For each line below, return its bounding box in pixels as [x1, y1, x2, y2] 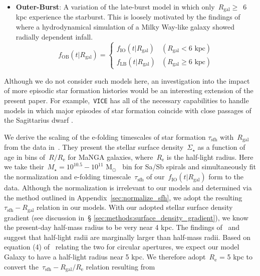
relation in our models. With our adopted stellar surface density [36, 202, 233, 212]
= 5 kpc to [219, 251, 253, 262]
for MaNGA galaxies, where [68, 151, 153, 162]
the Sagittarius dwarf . [4, 115, 73, 125]
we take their [4, 161, 44, 172]
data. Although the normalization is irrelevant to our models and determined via [4, 182, 252, 193]
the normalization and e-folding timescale [4, 171, 131, 182]
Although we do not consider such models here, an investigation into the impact [4, 75, 250, 86]
